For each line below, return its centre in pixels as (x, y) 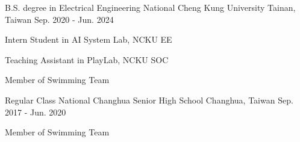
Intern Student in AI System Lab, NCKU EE (89, 39)
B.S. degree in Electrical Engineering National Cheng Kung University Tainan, (150, 7)
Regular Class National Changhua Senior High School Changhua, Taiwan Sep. (149, 100)
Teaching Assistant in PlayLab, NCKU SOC (87, 59)
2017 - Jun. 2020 (36, 112)
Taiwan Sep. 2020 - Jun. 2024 (59, 19)
